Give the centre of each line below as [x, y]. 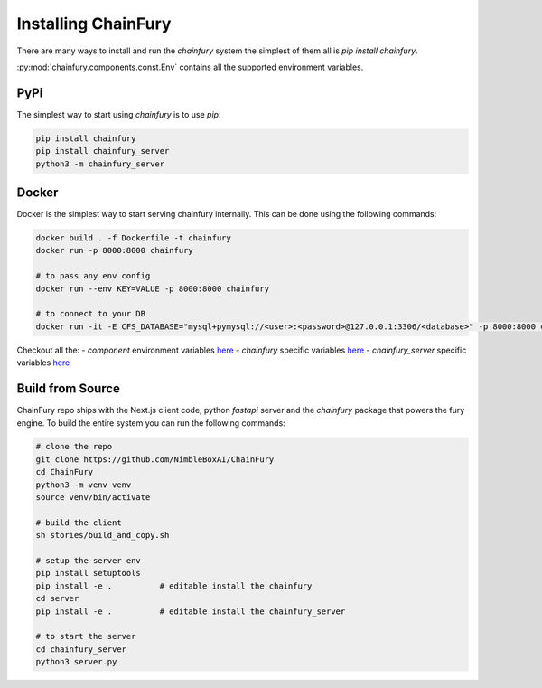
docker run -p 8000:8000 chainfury [114, 250]
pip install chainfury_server [103, 151]
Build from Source [69, 389]
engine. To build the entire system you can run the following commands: [151, 423]
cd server [57, 598]
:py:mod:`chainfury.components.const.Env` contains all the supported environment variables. [190, 67]
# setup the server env [89, 561]
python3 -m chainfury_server [100, 164]
